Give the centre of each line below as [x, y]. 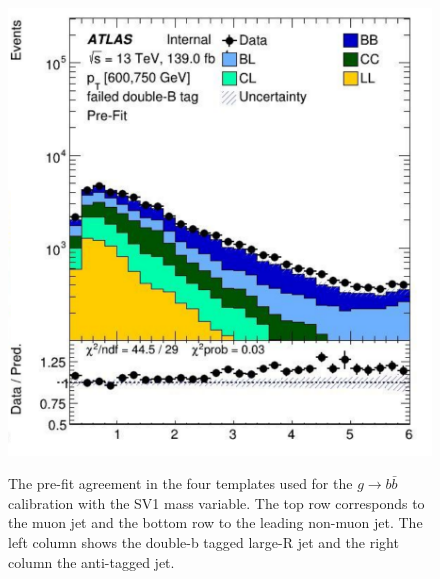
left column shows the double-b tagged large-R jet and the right [203, 541]
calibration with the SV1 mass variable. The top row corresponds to [216, 502]
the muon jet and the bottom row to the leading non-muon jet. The [215, 522]
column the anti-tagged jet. [91, 561]
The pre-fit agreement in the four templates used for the [180, 483]
